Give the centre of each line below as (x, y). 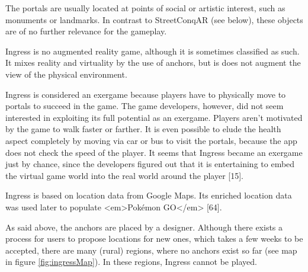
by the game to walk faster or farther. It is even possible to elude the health (143, 129)
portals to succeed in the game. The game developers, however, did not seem (145, 106)
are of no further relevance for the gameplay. (86, 31)
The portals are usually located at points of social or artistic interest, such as (145, 8)
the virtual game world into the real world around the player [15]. (124, 175)
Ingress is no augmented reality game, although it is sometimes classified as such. (153, 51)
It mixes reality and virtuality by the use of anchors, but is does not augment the (153, 63)
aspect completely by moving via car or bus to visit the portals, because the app (151, 140)
